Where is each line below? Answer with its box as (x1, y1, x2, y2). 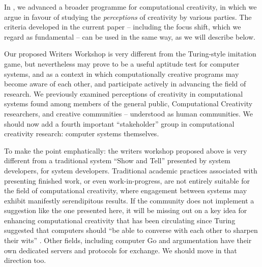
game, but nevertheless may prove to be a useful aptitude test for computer (4, 58, 240, 69)
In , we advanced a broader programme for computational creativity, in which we (4, 2, 257, 12)
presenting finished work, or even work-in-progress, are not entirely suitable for (4, 175, 250, 186)
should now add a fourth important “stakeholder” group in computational (4, 118, 235, 129)
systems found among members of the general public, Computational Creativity (4, 98, 253, 109)
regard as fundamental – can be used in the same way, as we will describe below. (4, 31, 255, 42)
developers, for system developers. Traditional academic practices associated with (4, 165, 257, 175)
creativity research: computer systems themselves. (4, 128, 159, 139)
